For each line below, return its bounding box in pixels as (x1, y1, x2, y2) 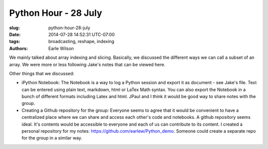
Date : (9, 31, 21, 37)
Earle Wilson (48, 45, 74, 51)
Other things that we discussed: (9, 70, 74, 76)
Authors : (9, 45, 28, 51)
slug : (9, 25, 20, 31)
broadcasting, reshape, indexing (48, 39, 115, 45)
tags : (9, 39, 20, 45)
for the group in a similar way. (21, 135, 82, 141)
